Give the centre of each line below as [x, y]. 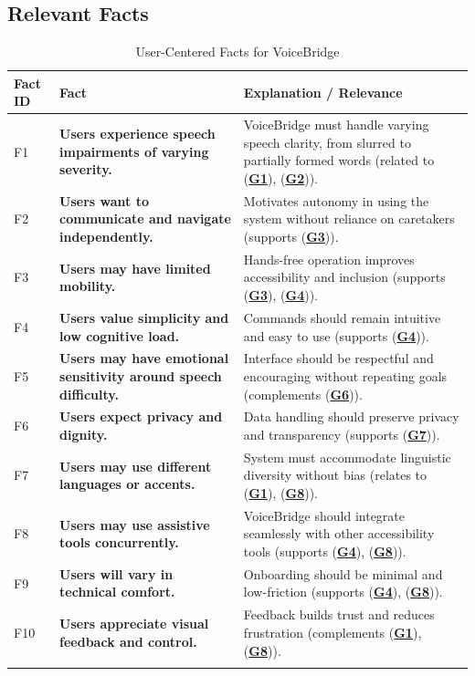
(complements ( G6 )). [303, 394]
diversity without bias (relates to [335, 475]
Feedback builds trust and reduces [339, 614]
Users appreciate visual [134, 624]
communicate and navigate [145, 218]
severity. [86, 169]
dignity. [84, 434]
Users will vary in [116, 573]
